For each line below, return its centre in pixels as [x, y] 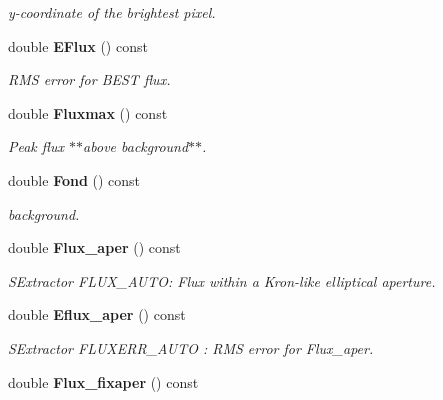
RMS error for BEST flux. [89, 79]
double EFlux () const [78, 45]
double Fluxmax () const [88, 112]
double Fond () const [74, 179]
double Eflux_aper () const [97, 314]
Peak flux [36, 146]
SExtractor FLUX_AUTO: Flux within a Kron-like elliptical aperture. [222, 280]
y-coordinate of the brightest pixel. [112, 12]
